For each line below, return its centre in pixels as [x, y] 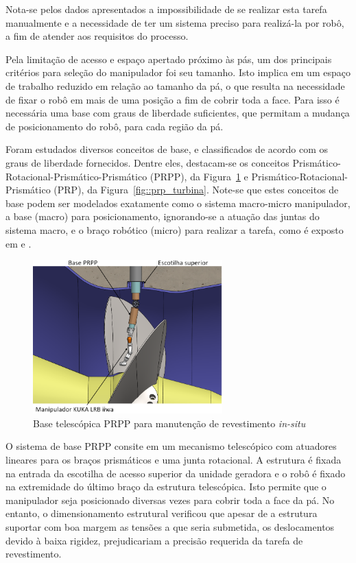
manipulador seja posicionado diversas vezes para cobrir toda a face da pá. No [170, 500]
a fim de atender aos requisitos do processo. [97, 36]
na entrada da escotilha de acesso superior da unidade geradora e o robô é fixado [176, 473]
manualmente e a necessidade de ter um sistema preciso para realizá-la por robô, [175, 22]
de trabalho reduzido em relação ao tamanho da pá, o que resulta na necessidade [175, 85]
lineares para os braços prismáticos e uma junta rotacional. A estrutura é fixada [174, 460]
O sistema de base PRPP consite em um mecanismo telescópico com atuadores [171, 446]
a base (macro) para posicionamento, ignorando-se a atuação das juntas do [163, 216]
